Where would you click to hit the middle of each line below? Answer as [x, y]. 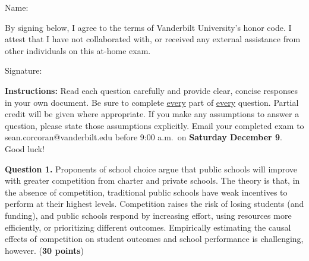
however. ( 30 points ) [44, 250]
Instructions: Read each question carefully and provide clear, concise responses [151, 90]
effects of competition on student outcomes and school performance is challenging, [154, 239]
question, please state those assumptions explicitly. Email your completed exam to [154, 125]
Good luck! [25, 148]
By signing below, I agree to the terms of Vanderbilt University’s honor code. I [148, 27]
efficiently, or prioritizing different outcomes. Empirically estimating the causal [148, 227]
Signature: [23, 70]
